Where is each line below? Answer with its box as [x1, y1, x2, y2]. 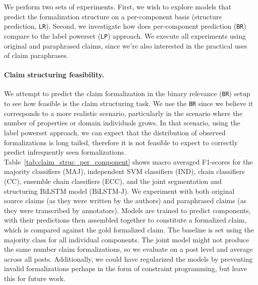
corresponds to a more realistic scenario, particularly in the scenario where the [4, 108, 243, 118]
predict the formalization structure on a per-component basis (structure [4, 11, 222, 21]
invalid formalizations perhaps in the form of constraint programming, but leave [4, 263, 247, 274]
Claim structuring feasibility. [4, 69, 104, 80]
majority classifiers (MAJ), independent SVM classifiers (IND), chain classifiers [4, 166, 245, 176]
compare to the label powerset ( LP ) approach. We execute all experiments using [4, 30, 246, 41]
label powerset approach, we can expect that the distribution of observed [4, 127, 226, 137]
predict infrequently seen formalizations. [4, 147, 126, 157]
